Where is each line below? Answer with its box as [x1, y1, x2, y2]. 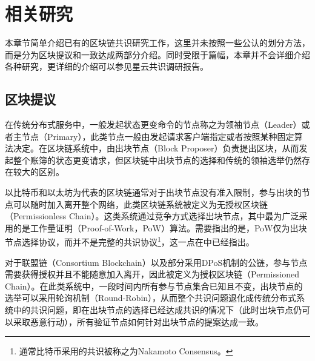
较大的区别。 [13, 165, 64, 178]
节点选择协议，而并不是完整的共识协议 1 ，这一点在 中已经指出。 [5, 234, 254, 248]
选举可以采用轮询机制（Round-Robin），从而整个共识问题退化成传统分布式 [5, 291, 297, 304]
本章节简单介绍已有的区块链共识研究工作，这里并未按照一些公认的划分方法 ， [5, 36, 310, 49]
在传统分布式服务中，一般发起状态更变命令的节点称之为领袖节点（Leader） [5, 118, 302, 131]
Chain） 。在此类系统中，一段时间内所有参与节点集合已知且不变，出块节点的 [5, 279, 303, 292]
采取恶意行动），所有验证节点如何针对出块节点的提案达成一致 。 [13, 315, 264, 328]
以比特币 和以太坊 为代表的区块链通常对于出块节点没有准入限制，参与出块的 [5, 186, 302, 199]
